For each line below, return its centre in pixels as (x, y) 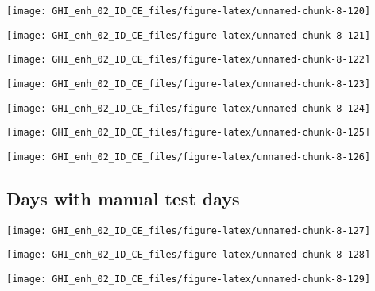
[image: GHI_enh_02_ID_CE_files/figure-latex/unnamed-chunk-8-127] (189, 230)
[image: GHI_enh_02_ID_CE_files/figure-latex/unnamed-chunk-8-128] (189, 255)
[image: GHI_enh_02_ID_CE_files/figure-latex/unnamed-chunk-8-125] (189, 133)
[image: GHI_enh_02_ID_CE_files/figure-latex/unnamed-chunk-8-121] (189, 35)
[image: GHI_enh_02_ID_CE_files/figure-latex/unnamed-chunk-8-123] (189, 84)
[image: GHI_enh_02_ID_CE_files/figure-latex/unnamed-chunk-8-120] (189, 11)
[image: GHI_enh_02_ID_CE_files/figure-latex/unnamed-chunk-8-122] (189, 60)
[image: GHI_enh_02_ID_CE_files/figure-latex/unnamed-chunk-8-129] (189, 280)
